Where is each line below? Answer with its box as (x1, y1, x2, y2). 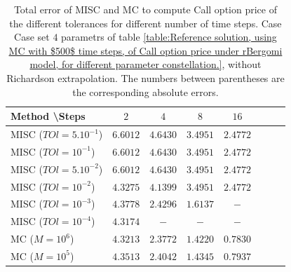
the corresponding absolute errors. (72, 84, 219, 99)
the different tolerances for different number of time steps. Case (9, 15, 282, 30)
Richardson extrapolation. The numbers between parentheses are (6, 70, 285, 85)
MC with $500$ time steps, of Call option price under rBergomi (8, 43, 283, 57)
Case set (14, 29, 50, 44)
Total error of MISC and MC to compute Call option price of (13, 2, 277, 16)
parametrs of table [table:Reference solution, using (61, 29, 277, 44)
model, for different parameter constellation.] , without (29, 57, 262, 72)
